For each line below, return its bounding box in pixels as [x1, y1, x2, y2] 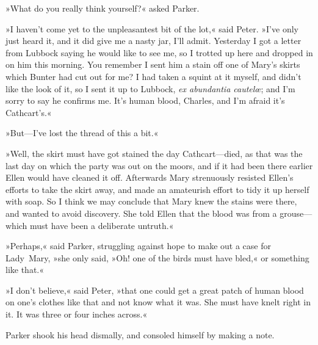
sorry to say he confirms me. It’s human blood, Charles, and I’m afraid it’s [5, 94, 285, 107]
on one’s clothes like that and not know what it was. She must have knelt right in [5, 296, 311, 308]
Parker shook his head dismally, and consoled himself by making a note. [5, 328, 275, 341]
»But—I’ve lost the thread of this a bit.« [5, 126, 159, 139]
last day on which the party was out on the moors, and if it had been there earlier [5, 159, 313, 172]
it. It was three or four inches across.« [5, 308, 148, 321]
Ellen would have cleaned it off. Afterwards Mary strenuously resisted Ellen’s [5, 171, 294, 184]
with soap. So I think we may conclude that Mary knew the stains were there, [5, 195, 297, 208]
